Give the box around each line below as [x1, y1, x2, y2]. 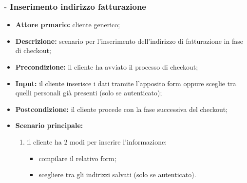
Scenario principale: [15, 120, 83, 130]
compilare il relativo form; [38, 153, 116, 163]
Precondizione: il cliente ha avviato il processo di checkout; [15, 62, 198, 72]
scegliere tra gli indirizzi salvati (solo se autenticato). [38, 169, 196, 180]
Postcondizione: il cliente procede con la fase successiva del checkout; [15, 104, 228, 114]
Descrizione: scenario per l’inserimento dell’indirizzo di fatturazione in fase [15, 36, 243, 46]
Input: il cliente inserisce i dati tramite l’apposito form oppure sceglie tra [15, 78, 236, 88]
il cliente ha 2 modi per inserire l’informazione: [27, 136, 167, 146]
